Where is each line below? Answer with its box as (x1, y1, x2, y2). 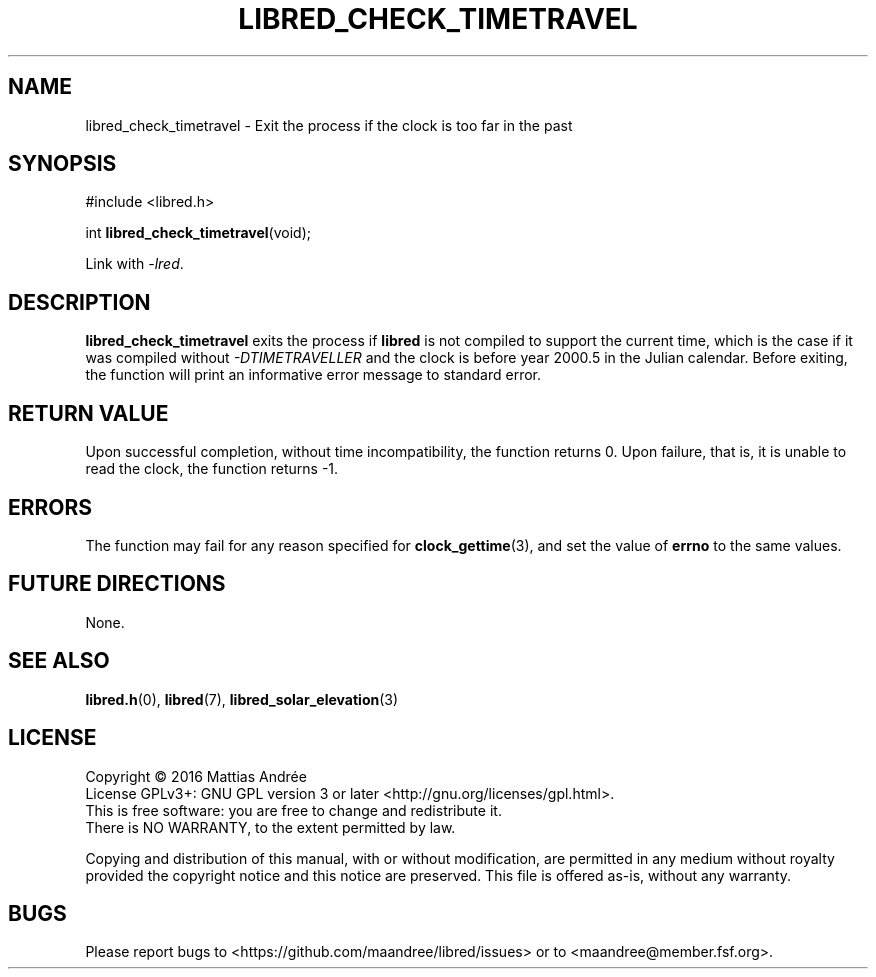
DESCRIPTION (8, 289, 151, 315)
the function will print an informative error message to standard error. (85, 366, 542, 384)
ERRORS (8, 494, 93, 520)
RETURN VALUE (8, 400, 169, 426)
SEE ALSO (8, 648, 110, 674)
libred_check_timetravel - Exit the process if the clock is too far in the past (85, 116, 573, 134)
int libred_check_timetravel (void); (85, 224, 311, 242)
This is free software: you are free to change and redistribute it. (85, 801, 502, 819)
